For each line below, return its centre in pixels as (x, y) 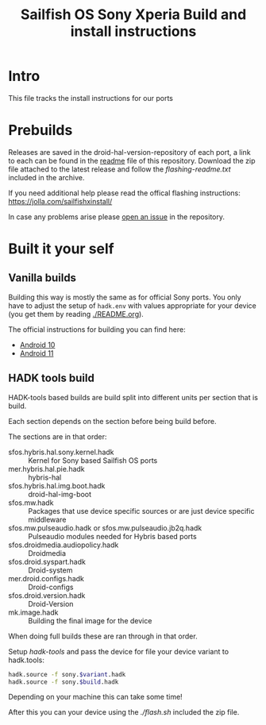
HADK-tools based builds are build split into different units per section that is (133, 397)
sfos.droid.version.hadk (47, 595)
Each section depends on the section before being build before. (112, 421)
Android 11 (37, 353)
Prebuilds (40, 131)
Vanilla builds (42, 278)
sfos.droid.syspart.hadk (47, 561)
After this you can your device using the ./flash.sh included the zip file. (124, 712)
